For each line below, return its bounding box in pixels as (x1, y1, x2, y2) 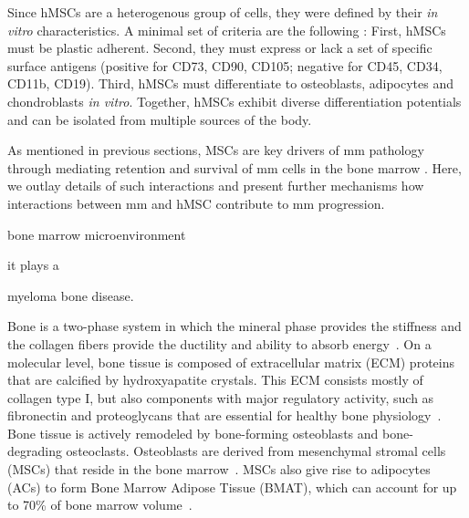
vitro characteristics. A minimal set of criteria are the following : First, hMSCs (7, 20, 446, 39)
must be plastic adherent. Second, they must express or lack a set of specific (7, 38, 433, 57)
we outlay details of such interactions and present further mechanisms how (7, 176, 424, 195)
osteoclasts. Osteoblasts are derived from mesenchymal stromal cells (66, 441, 446, 461)
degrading (7, 441, 62, 461)
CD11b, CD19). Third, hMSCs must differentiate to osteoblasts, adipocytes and (7, 74, 453, 93)
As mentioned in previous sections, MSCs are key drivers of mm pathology (7, 140, 424, 160)
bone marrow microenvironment (7, 224, 186, 243)
